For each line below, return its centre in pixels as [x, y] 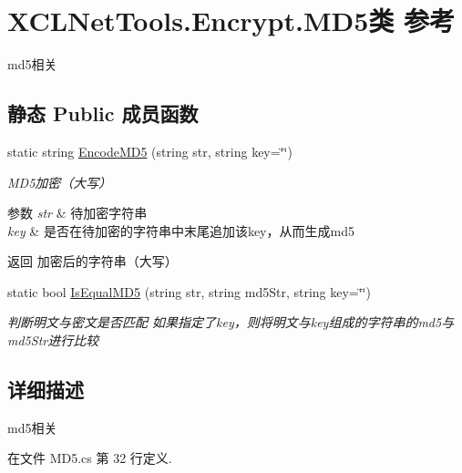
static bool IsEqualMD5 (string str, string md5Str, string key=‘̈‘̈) [189, 291]
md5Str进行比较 [53, 340]
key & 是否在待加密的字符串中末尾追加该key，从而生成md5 [181, 230]
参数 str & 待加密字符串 [77, 213]
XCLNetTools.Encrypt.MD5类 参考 [231, 21]
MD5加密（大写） [60, 182]
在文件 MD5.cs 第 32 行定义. [90, 458]
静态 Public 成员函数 [103, 113]
